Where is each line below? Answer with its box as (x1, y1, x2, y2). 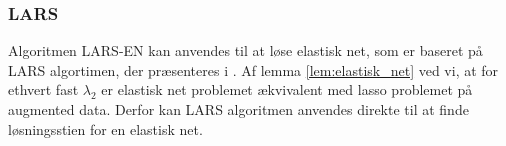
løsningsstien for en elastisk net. (8, 118, 203, 139)
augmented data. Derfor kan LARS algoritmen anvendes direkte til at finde (8, 99, 469, 119)
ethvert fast (8, 79, 79, 100)
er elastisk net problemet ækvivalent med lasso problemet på (101, 79, 473, 100)
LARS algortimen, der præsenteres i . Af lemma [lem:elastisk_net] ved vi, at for (8, 59, 499, 80)
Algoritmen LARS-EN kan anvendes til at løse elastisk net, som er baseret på (8, 40, 483, 61)
